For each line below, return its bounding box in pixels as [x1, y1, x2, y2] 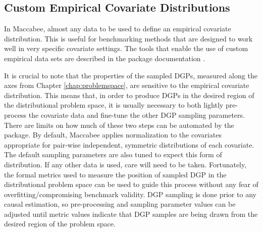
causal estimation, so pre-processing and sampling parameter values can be [4, 199, 236, 209]
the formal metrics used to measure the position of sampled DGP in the [4, 169, 227, 179]
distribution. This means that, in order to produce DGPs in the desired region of [4, 89, 254, 100]
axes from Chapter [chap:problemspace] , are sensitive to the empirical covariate [4, 80, 249, 90]
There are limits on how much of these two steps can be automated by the [4, 119, 234, 130]
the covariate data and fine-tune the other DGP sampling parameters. [28, 109, 245, 120]
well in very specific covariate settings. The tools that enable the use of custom [4, 43, 248, 54]
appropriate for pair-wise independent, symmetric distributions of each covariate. [4, 139, 254, 150]
